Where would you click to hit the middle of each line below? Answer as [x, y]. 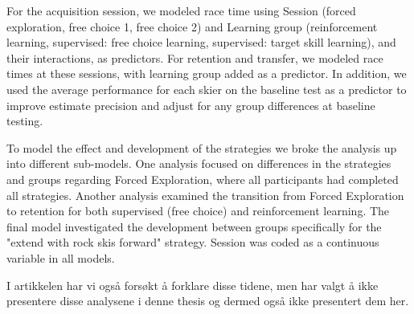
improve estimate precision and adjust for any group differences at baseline [191, 105]
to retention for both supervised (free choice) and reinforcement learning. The [198, 211]
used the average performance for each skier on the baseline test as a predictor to [207, 89]
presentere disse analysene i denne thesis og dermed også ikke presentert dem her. [208, 301]
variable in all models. [61, 257]
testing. [25, 121]
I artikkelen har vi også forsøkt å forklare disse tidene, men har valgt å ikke [193, 285]
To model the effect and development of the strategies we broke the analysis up [202, 147]
